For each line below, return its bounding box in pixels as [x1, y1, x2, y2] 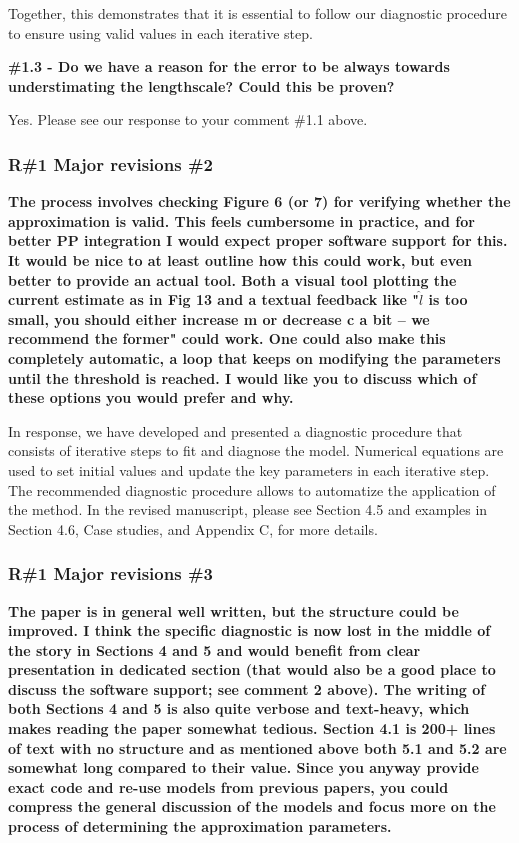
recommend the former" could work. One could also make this [8, 328, 446, 349]
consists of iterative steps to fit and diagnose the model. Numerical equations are [8, 440, 504, 461]
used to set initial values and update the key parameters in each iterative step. [8, 459, 490, 480]
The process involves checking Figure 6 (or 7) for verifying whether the [8, 191, 511, 212]
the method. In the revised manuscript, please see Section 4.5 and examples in [8, 499, 488, 520]
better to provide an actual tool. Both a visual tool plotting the [8, 269, 457, 290]
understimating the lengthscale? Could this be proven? [8, 75, 395, 96]
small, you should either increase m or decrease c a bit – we [8, 308, 430, 329]
